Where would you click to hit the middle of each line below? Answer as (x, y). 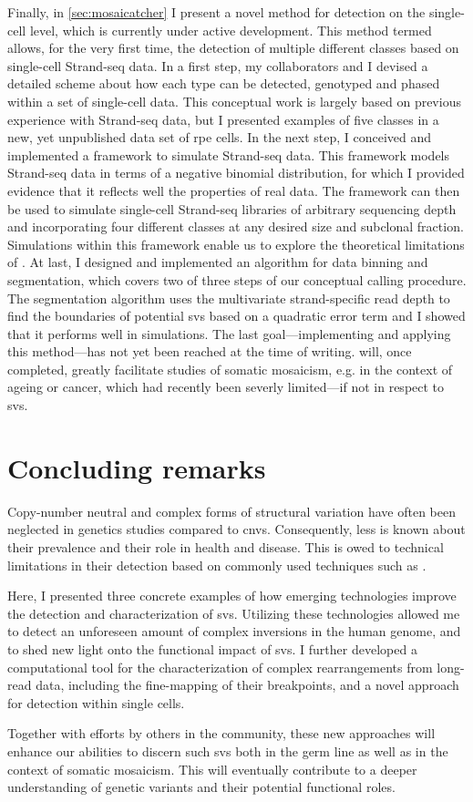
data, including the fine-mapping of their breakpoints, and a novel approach (247, 685)
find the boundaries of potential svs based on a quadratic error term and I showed (236, 316)
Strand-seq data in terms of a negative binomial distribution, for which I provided (236, 173)
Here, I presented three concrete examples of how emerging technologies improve (232, 596)
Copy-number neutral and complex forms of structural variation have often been (231, 511)
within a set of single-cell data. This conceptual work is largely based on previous (234, 101)
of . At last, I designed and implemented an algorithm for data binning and (218, 262)
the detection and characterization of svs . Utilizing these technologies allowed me (234, 613)
